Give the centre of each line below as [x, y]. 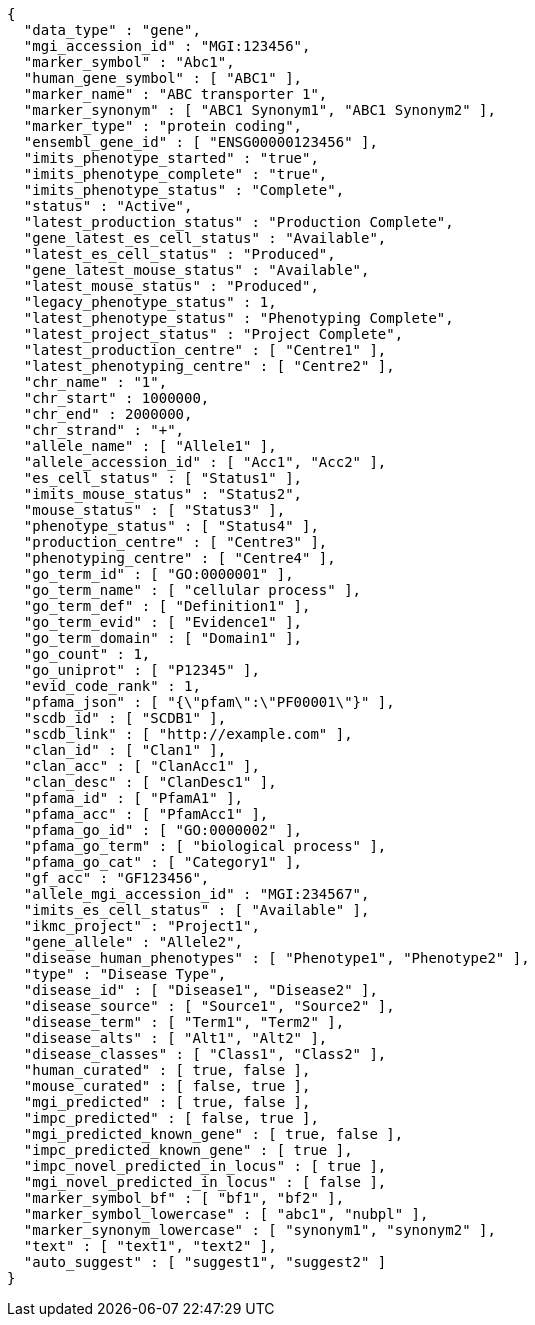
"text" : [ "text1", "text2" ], [150, 1246]
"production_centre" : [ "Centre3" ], [175, 542]
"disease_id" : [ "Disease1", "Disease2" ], [200, 990]
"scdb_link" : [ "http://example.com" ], [188, 734]
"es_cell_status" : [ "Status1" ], [163, 478]
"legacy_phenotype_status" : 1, [150, 302]
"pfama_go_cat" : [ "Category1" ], [163, 862]
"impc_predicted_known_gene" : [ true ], [188, 1150]
